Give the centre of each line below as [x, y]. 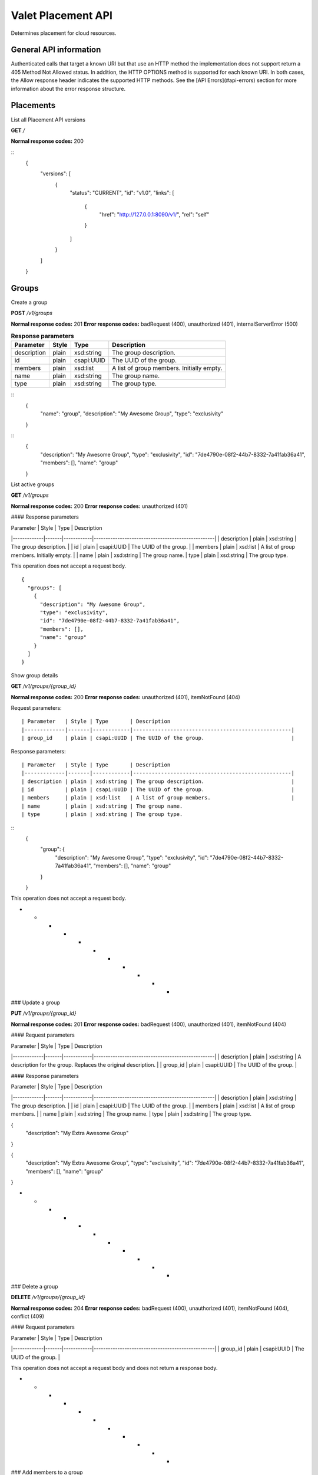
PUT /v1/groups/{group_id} [44, 1013]
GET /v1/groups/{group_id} [44, 686]
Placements [33, 105]
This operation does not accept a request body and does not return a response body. [114, 1368]
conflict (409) [27, 1316]
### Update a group [36, 1002]
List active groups [32, 484]
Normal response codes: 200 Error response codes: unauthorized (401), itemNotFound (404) [126, 697]
